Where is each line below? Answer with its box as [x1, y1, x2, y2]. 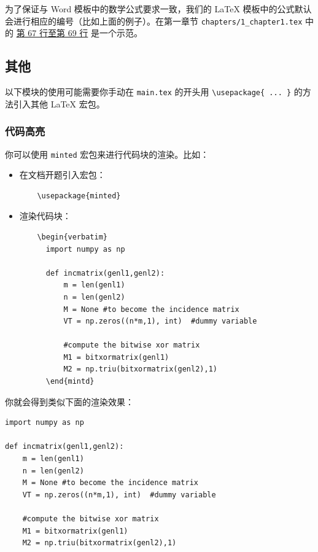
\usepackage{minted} [37, 191, 121, 200]
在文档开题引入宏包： [19, 168, 106, 181]
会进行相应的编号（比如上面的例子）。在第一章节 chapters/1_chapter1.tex [5, 14, 303, 27]
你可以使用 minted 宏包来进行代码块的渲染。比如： [5, 147, 209, 160]
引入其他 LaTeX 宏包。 [13, 97, 105, 110]
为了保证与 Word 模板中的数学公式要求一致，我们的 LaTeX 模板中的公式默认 [5, 2, 312, 15]
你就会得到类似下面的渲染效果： [5, 395, 134, 408]
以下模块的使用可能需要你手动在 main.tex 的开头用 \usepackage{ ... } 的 [5, 85, 303, 98]
